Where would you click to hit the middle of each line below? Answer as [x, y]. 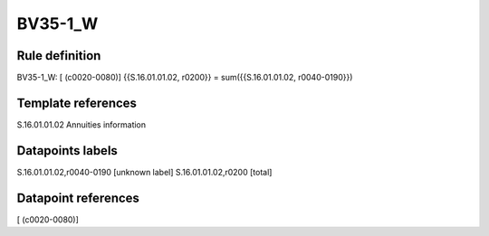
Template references [77, 103]
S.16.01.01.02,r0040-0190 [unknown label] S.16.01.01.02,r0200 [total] [144, 172]
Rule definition [59, 56]
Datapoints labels [67, 151]
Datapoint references [78, 198]
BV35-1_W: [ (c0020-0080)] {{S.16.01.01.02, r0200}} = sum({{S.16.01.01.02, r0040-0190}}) [185, 78]
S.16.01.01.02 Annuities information [81, 124]
